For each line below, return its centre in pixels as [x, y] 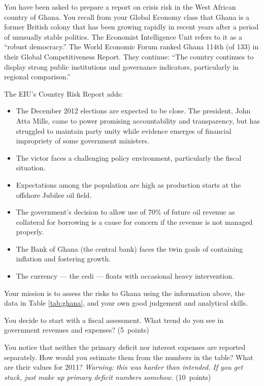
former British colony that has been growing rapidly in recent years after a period [131, 27]
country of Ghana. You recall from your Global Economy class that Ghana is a [127, 17]
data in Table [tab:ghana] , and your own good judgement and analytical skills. [126, 303]
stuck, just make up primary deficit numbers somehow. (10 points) [108, 377]
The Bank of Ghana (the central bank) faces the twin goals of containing [129, 248]
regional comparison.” [37, 77]
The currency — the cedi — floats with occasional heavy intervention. [125, 276]
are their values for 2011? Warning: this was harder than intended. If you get [124, 367]
